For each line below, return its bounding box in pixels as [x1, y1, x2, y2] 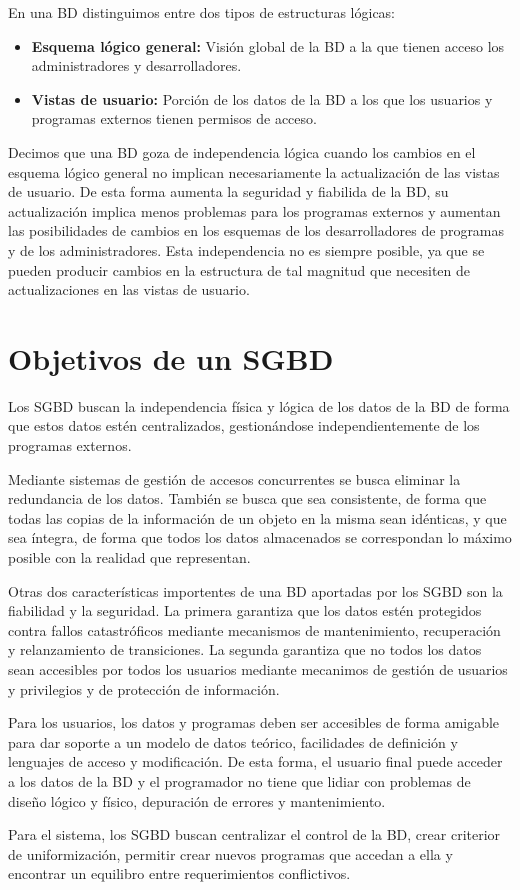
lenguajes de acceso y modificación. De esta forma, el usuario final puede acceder [8, 751, 503, 772]
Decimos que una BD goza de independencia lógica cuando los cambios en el [8, 141, 476, 162]
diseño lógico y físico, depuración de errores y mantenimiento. [8, 790, 386, 811]
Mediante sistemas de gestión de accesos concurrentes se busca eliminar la [8, 468, 461, 489]
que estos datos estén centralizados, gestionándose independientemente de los [8, 415, 480, 436]
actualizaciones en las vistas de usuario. [8, 279, 250, 300]
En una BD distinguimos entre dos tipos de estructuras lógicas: [8, 2, 396, 22]
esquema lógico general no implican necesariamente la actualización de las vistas [8, 161, 500, 182]
